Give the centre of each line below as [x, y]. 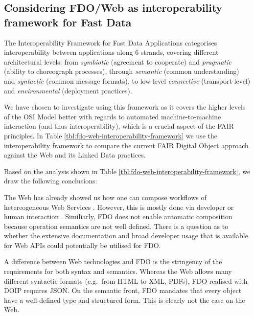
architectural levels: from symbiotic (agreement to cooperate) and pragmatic [118, 61]
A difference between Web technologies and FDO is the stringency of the [113, 261]
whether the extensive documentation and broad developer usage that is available [126, 236]
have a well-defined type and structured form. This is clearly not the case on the [125, 300]
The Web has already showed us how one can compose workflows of [105, 197]
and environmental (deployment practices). [68, 90]
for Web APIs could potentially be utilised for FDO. [82, 245]
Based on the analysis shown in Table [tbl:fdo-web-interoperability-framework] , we [127, 171]
